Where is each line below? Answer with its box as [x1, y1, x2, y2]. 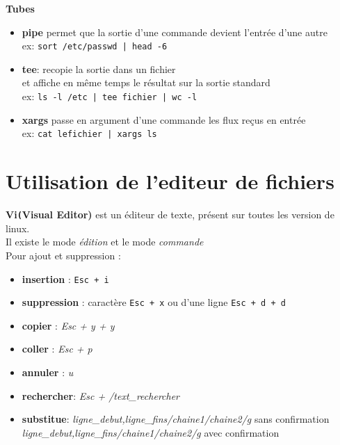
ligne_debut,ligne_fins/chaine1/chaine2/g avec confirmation [22, 425, 280, 439]
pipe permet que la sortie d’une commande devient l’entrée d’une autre [22, 24, 327, 39]
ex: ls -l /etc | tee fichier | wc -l [22, 89, 197, 104]
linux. [6, 220, 30, 235]
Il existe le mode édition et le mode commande [6, 234, 204, 249]
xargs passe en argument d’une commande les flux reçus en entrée [22, 112, 306, 127]
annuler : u [22, 365, 74, 379]
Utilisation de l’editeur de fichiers [6, 167, 334, 195]
